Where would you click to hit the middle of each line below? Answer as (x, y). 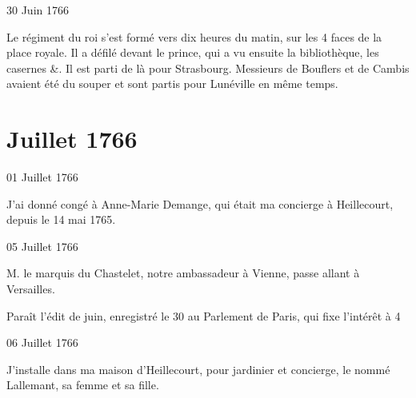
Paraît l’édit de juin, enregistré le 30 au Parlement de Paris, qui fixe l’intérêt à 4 (204, 315)
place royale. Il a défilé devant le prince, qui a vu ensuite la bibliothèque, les (193, 52)
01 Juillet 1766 (42, 177)
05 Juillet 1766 (42, 246)
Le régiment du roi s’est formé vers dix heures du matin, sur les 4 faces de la (194, 36)
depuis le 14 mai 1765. (61, 219)
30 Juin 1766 (38, 10)
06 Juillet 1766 (42, 342)
